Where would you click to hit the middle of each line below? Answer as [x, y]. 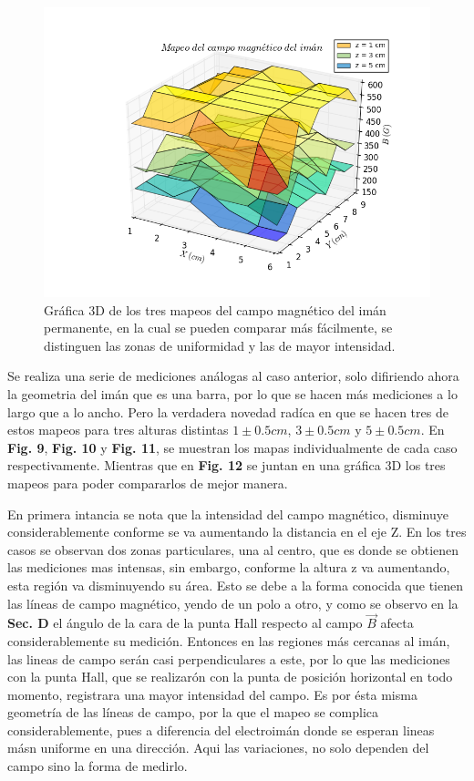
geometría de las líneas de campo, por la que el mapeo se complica [193, 712]
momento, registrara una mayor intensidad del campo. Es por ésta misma [212, 694]
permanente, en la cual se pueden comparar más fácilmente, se [218, 328]
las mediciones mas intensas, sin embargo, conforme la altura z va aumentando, [229, 567]
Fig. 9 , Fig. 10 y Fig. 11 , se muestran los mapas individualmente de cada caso [232, 447]
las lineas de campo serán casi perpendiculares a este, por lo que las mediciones [229, 658]
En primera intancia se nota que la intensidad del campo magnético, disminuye [228, 514]
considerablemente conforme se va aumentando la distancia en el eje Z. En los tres [237, 532]
